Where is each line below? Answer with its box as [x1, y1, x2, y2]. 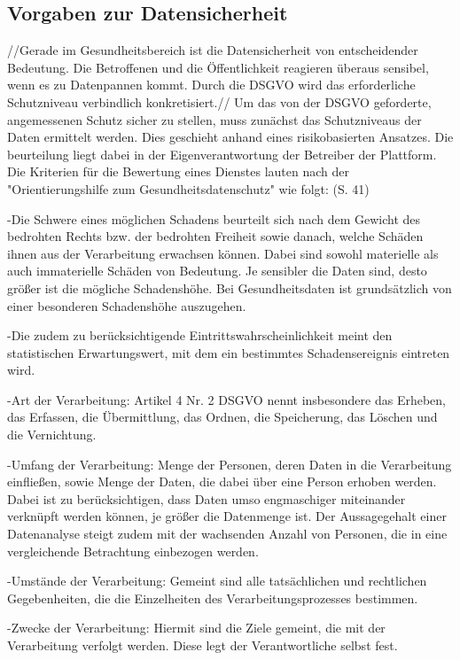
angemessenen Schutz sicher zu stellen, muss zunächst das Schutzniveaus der [7, 110, 422, 128]
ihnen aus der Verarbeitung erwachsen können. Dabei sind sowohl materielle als [7, 244, 439, 262]
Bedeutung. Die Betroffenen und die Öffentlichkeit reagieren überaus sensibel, [7, 58, 429, 76]
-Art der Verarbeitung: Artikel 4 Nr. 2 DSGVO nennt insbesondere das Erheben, [7, 390, 446, 408]
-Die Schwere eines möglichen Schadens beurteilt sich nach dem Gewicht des [7, 209, 421, 228]
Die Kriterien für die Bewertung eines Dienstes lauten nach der [7, 162, 349, 181]
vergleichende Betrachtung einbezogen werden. [7, 541, 259, 560]
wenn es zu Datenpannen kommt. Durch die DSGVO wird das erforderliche [7, 75, 416, 94]
